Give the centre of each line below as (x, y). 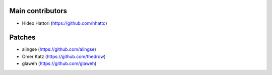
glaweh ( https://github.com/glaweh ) (59, 63)
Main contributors (38, 11)
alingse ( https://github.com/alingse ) (59, 49)
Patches (22, 38)
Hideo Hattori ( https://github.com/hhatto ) (65, 23)
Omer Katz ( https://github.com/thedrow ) (64, 56)
